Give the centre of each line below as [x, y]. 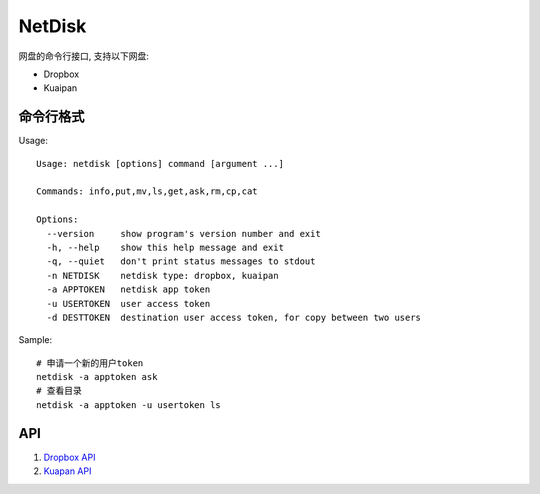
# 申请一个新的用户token [90, 363]
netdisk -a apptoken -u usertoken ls [129, 404]
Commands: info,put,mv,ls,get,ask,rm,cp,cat [147, 191]
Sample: [35, 340]
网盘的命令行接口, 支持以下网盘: [84, 56]
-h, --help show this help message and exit [165, 247]
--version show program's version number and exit [184, 233]
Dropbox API [69, 457]
